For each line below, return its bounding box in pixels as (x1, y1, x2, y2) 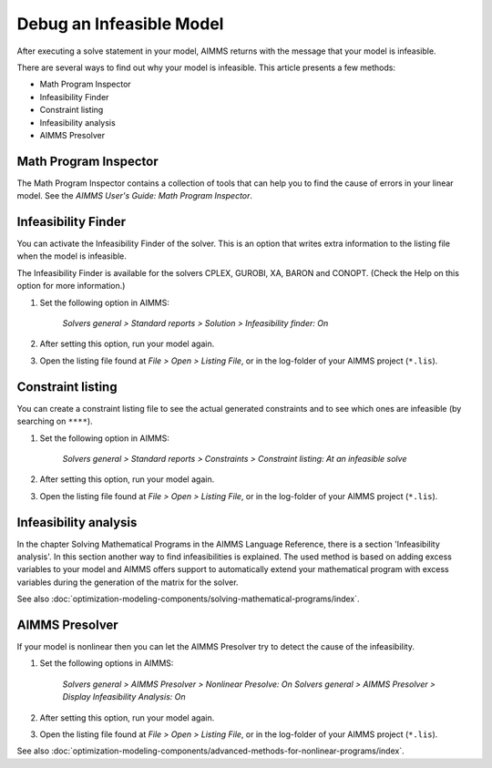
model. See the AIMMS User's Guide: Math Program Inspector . (16, 190, 253, 201)
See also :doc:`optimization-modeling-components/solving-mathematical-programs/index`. (16, 593, 360, 605)
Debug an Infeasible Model (16, 14, 224, 34)
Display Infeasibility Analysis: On (62, 691, 186, 702)
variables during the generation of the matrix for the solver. (16, 577, 239, 588)
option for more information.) (16, 281, 126, 292)
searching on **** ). (16, 415, 93, 427)
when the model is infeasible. (16, 251, 128, 261)
